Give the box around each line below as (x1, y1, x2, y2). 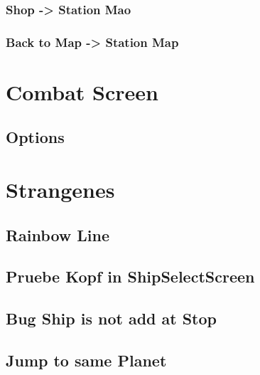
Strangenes (6, 175, 115, 204)
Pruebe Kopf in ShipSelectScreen (6, 265, 255, 287)
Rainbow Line (6, 223, 110, 245)
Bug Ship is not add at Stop (6, 307, 217, 329)
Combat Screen (6, 77, 158, 106)
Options (6, 126, 65, 148)
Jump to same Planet (6, 349, 167, 371)
